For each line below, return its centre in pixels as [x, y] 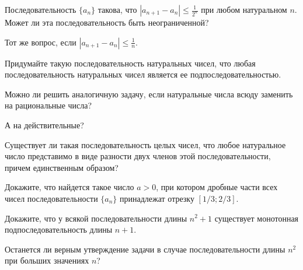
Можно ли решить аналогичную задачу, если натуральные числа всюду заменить [149, 94]
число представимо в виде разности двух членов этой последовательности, [138, 156]
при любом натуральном [244, 9]
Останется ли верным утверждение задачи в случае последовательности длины [145, 249]
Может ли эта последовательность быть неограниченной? [107, 22]
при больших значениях [47, 260]
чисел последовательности [51, 198]
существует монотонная [257, 218]
